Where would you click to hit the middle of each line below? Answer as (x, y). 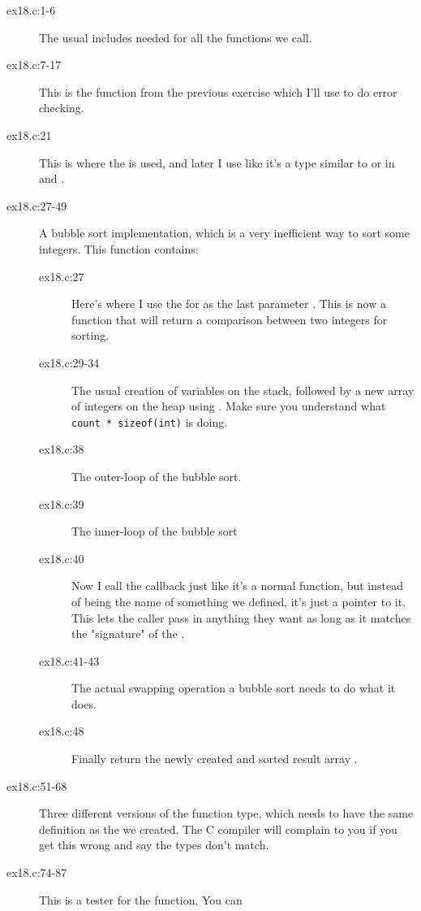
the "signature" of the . (128, 633)
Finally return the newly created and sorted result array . (215, 759)
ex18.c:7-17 (34, 65)
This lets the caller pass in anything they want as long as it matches (241, 617)
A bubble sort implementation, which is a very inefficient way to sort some (224, 233)
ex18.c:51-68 (37, 785)
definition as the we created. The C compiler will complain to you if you (218, 829)
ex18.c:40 (62, 558)
